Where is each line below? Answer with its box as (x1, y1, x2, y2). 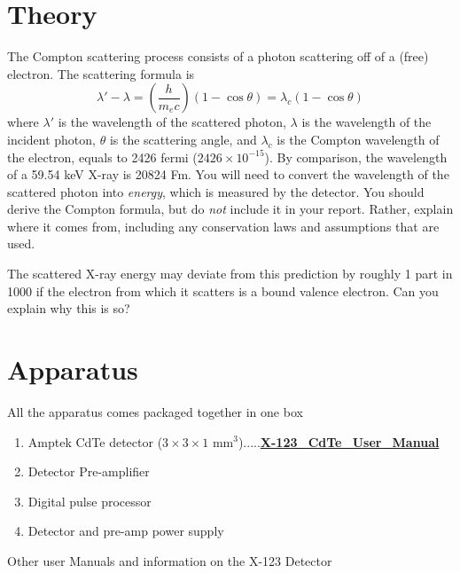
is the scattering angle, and (109, 130, 257, 148)
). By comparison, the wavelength (264, 147, 448, 166)
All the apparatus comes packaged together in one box (7, 402, 303, 420)
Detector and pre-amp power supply (27, 522, 224, 540)
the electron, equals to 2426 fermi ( (7, 147, 198, 166)
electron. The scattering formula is (7, 64, 195, 82)
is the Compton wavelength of (277, 130, 440, 148)
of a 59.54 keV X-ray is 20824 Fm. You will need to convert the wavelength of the (7, 165, 449, 184)
